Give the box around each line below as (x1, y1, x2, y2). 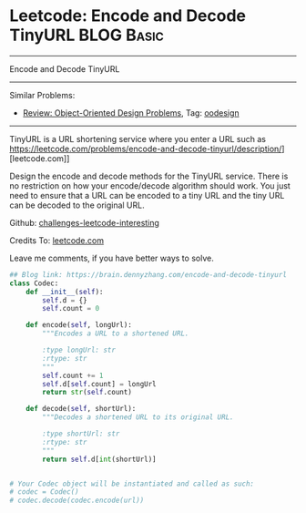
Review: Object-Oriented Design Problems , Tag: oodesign (22, 107, 240, 118)
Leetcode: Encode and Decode (9, 5, 247, 26)
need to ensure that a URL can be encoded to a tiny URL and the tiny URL (9, 190, 285, 200)
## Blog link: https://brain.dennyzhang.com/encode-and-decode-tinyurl (9, 270, 287, 279)
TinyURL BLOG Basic (9, 25, 164, 46)
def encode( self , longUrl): (25, 321, 132, 330)
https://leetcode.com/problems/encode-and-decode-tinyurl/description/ (9, 143, 282, 154)
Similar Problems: (9, 89, 76, 100)
